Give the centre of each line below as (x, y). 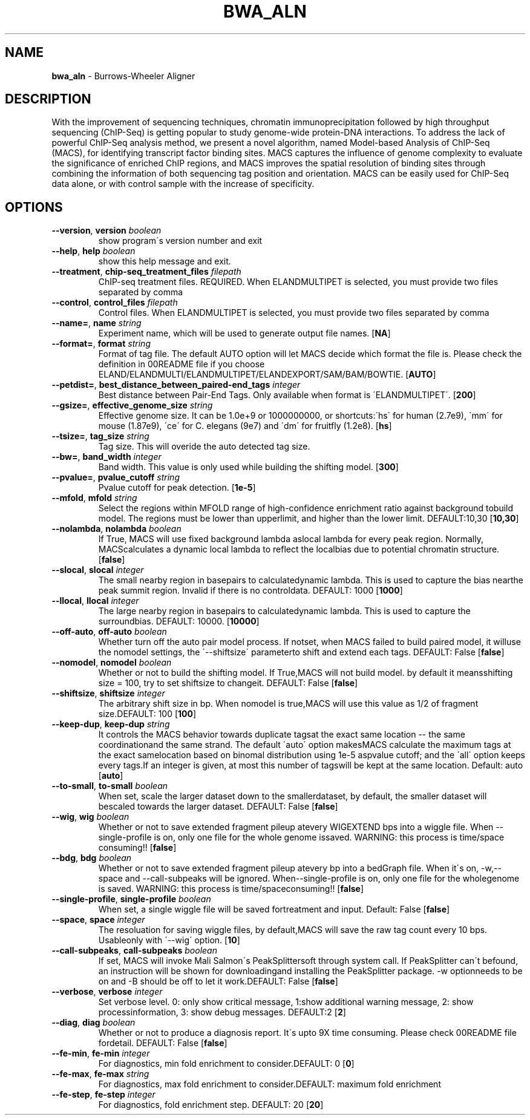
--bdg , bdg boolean (92, 858)
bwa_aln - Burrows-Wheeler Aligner (123, 76)
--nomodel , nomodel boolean (112, 663)
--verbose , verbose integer (107, 992)
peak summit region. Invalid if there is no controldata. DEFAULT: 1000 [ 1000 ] (250, 591)
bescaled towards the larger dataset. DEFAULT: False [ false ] (218, 807)
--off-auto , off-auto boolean (109, 632)
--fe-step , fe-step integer (103, 1095)
